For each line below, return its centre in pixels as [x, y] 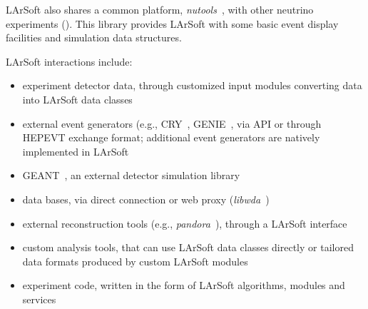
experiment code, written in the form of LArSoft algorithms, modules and [184, 285]
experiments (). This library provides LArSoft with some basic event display [172, 23]
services [39, 299]
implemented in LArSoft [76, 151]
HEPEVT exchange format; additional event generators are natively [171, 137]
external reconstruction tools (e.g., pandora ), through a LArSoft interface [185, 223]
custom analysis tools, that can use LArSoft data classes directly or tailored [188, 247]
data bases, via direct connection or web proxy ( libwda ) [146, 199]
